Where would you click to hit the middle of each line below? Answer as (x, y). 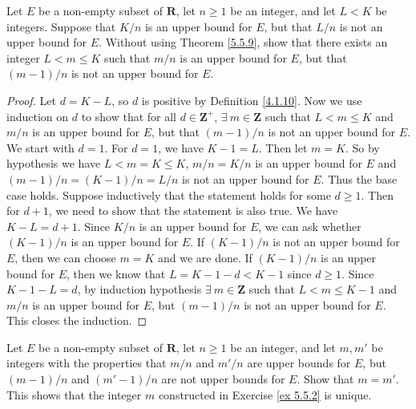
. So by (362, 147)
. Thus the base (359, 178)
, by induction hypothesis (139, 289)
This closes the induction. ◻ (77, 320)
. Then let (283, 147)
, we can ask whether (310, 226)
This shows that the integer (74, 394)
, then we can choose (65, 257)
